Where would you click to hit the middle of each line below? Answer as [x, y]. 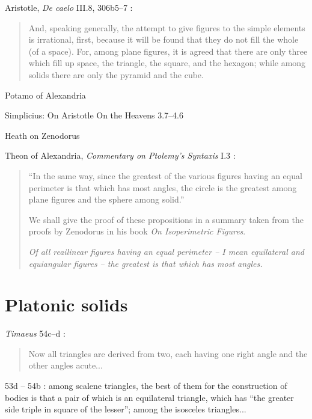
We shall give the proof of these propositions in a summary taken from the [166, 219]
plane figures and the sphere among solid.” [106, 199]
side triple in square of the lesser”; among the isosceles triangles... [126, 409]
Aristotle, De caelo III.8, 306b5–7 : [69, 7]
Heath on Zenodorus [42, 135]
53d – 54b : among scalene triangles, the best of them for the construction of [146, 385]
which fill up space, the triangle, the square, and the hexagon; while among [167, 63]
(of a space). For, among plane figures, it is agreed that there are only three [168, 51]
